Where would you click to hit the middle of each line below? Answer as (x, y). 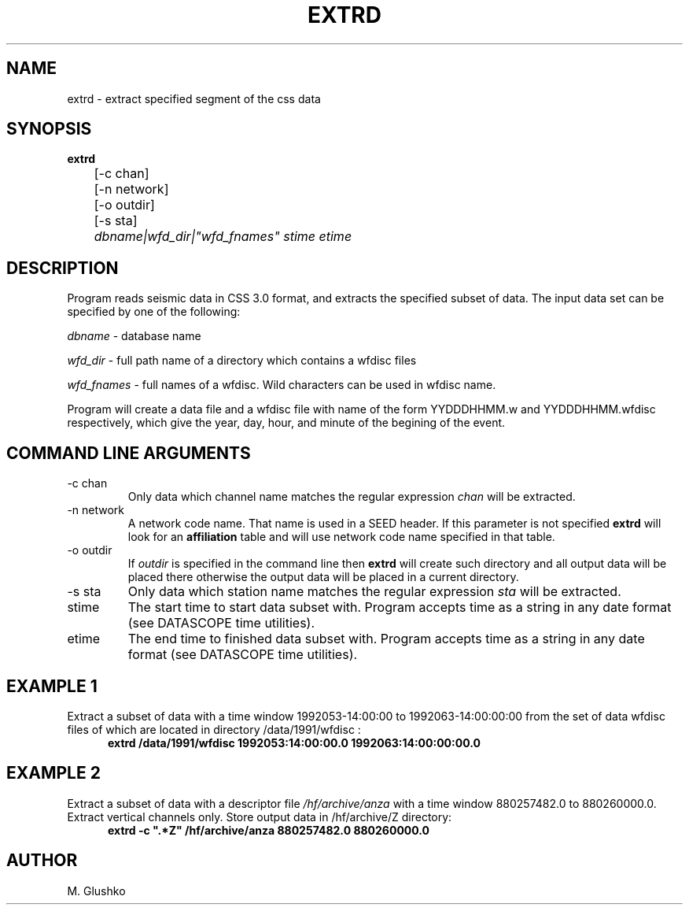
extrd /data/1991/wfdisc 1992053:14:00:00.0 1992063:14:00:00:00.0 (294, 743)
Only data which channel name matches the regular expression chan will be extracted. (352, 497)
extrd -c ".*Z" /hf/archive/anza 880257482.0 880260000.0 (269, 830)
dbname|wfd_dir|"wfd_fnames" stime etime (223, 237)
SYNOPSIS (49, 129)
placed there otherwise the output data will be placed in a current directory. (323, 577)
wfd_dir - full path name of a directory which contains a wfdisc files (242, 361)
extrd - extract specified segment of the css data (194, 98)
